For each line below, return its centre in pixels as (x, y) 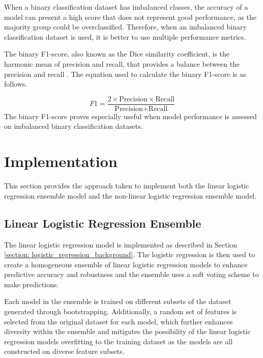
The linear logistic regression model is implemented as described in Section (121, 244)
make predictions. (32, 284)
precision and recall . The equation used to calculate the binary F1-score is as (125, 74)
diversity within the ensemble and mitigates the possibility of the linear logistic (127, 331)
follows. (16, 84)
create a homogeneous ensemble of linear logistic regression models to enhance (126, 264)
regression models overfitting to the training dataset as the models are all (119, 341)
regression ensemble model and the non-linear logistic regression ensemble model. (130, 195)
